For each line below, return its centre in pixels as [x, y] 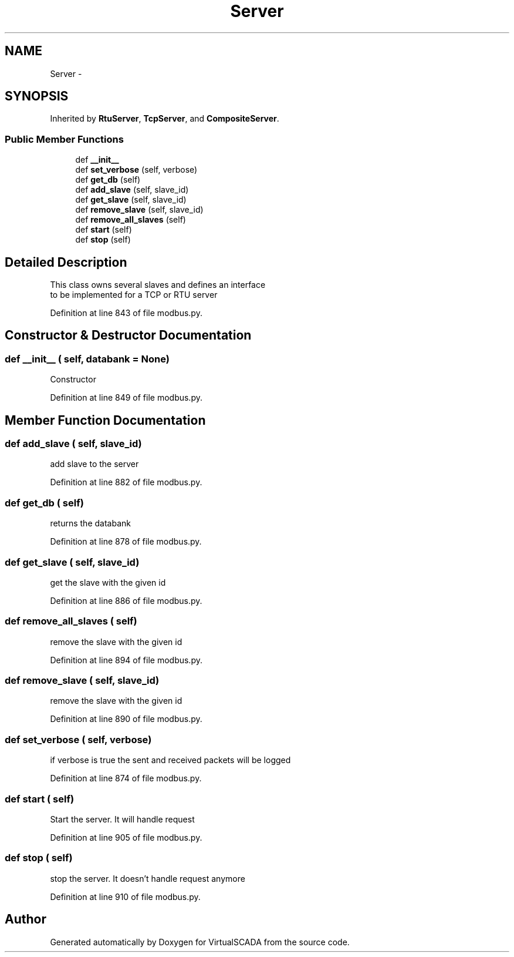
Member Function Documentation [105, 420]
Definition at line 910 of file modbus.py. [125, 896]
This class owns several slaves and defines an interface [158, 285]
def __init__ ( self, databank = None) [87, 359]
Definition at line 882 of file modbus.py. [126, 482]
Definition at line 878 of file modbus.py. [126, 542]
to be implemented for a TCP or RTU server [134, 295]
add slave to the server [94, 464]
